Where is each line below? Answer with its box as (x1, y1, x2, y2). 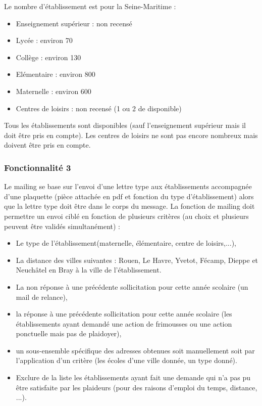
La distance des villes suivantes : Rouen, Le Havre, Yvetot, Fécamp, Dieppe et (16, 254, 258, 265)
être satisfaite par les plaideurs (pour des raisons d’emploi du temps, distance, (16, 382, 257, 392)
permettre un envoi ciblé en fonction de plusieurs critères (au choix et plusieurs (4, 210, 249, 221)
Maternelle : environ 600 (16, 85, 91, 96)
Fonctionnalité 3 (4, 161, 71, 173)
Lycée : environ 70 (16, 35, 73, 46)
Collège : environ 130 (16, 52, 81, 62)
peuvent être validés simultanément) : (4, 220, 121, 231)
